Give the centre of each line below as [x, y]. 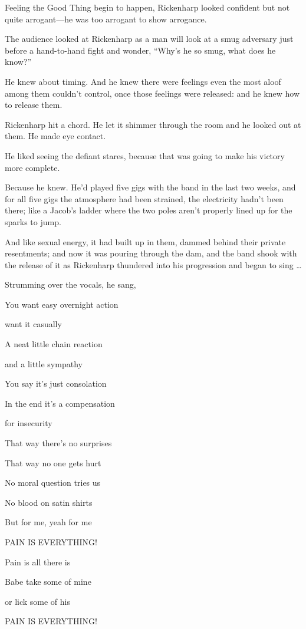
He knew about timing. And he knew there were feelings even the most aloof [143, 81]
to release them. [34, 105]
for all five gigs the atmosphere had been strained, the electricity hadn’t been [144, 198]
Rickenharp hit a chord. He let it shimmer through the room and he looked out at [153, 124]
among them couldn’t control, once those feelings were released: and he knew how [152, 93]
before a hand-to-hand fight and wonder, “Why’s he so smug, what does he [140, 50]
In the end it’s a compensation [60, 403]
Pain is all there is [38, 562]
